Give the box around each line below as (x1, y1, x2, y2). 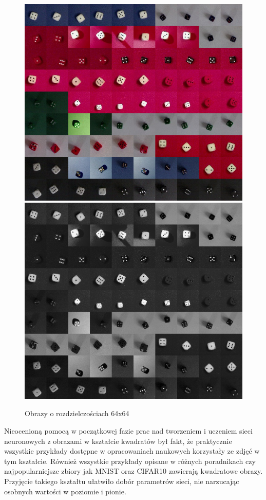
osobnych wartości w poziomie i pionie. (4, 486, 126, 496)
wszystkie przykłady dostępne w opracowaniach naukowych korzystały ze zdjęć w (4, 445, 260, 456)
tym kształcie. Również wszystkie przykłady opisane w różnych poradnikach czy (4, 455, 256, 466)
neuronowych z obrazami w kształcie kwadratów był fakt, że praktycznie (4, 435, 232, 446)
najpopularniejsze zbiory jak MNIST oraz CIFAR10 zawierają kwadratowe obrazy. (4, 466, 263, 476)
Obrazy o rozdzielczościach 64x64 (25, 408, 129, 419)
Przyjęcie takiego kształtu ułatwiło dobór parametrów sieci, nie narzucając (4, 475, 239, 486)
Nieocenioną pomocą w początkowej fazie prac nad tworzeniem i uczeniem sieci (4, 425, 253, 436)
